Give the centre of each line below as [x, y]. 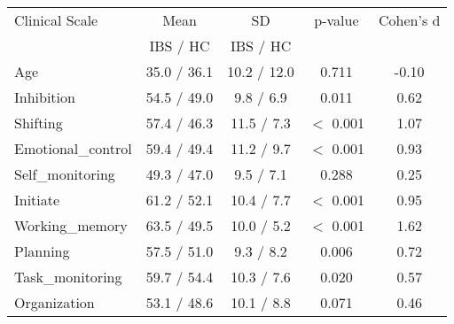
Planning [42, 251]
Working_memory [71, 225]
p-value [337, 20]
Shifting [39, 123]
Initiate [37, 200]
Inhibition [45, 97]
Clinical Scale [56, 20]
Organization [55, 302]
